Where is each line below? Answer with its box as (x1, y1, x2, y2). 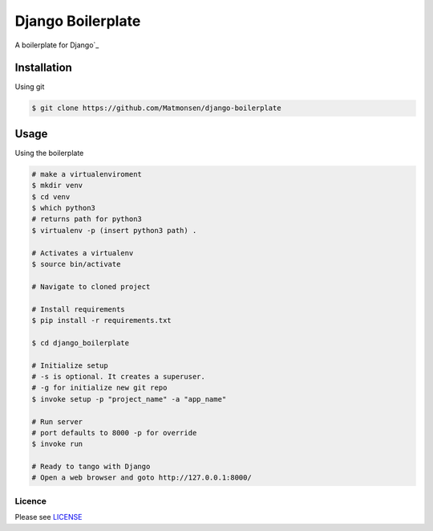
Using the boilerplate (14, 148, 84, 157)
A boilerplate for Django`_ (14, 40, 99, 50)
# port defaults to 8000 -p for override (31, 428, 197, 437)
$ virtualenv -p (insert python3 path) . (31, 226, 197, 235)
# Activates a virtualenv (31, 248, 134, 257)
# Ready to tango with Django (31, 462, 151, 472)
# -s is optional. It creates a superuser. (31, 372, 206, 381)
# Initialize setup (31, 361, 108, 370)
